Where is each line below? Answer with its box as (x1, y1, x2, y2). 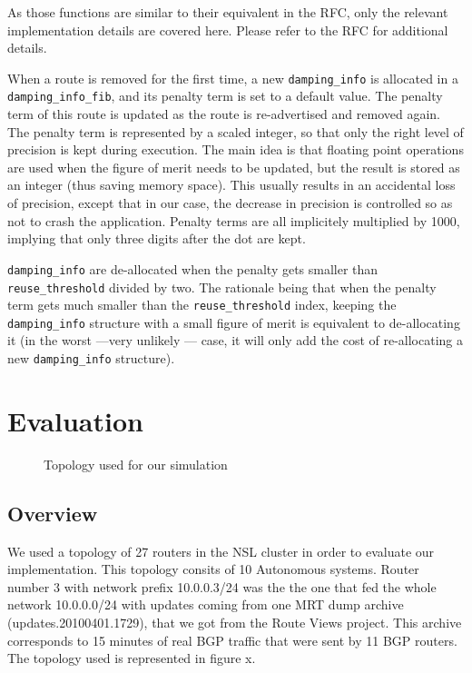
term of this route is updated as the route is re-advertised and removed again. (7, 104, 440, 124)
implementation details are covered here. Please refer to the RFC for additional (7, 20, 448, 39)
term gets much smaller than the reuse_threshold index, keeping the (7, 295, 397, 314)
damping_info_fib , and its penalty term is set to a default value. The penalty (7, 86, 443, 105)
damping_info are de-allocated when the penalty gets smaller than (7, 259, 379, 278)
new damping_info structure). (7, 349, 175, 368)
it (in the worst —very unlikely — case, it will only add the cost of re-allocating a (7, 331, 463, 350)
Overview (7, 499, 98, 527)
